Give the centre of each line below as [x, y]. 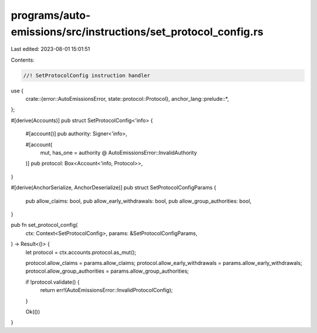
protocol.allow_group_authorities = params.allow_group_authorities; [107, 271]
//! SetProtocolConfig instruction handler [87, 75]
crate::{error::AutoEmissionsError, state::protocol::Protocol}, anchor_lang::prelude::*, [127, 99]
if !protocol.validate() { [53, 282]
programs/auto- [51, 15]
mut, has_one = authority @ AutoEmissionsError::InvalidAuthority [119, 153]
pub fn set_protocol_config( [44, 225]
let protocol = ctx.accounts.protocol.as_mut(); [81, 252]
